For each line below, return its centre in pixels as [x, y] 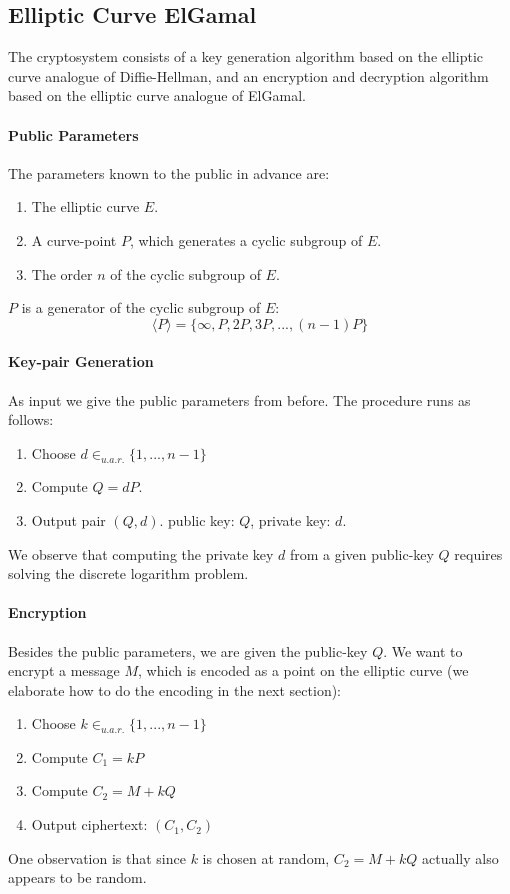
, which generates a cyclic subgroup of [246, 239]
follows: [31, 419]
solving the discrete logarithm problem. [128, 573]
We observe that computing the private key [141, 553]
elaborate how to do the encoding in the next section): [175, 689]
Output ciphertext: [89, 824]
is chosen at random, [266, 857]
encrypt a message [64, 670]
